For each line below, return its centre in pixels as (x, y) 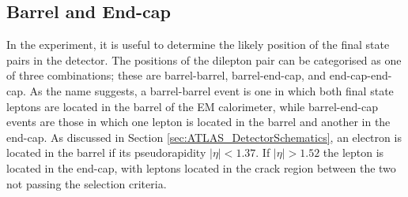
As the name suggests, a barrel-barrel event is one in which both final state (212, 90)
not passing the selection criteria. (87, 183)
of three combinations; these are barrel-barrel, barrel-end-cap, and (166, 75)
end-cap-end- (361, 75)
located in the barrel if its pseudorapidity (106, 152)
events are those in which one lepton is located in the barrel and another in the (198, 122)
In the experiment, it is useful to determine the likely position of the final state (198, 45)
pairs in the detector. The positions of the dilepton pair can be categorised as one (204, 59)
